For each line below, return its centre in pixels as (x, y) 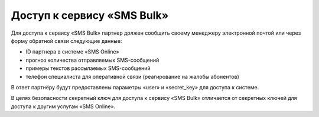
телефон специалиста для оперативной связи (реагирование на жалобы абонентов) (132, 76)
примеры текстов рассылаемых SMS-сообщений (88, 68)
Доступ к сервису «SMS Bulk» (90, 15)
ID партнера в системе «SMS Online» (72, 52)
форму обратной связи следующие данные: (66, 41)
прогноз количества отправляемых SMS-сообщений (92, 60)
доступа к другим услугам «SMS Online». (63, 106)
